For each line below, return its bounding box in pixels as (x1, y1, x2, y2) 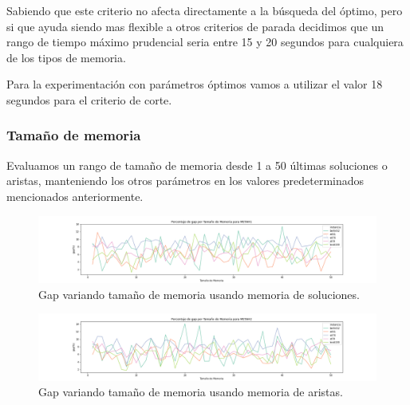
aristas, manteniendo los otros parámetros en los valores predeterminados (6, 172, 365, 189)
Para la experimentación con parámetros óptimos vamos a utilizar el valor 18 (6, 76, 383, 92)
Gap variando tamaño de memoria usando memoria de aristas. (38, 383, 343, 400)
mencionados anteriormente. (6, 187, 144, 204)
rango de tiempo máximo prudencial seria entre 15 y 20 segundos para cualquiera (6, 33, 404, 50)
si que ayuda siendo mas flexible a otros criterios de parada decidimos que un (6, 18, 384, 34)
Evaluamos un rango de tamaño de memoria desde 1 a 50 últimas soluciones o (6, 156, 388, 173)
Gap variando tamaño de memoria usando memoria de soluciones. (38, 285, 360, 302)
